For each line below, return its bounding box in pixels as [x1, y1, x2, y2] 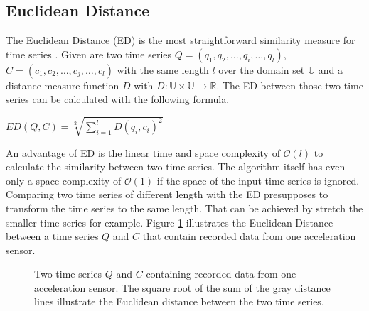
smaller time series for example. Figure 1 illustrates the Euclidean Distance [6, 214, 333, 229]
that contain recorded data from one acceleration [142, 229, 356, 244]
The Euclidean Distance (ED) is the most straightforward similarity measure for [6, 33, 355, 48]
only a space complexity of [6, 173, 122, 187]
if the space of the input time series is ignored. [156, 173, 360, 187]
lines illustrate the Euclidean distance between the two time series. [34, 294, 324, 309]
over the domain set [218, 62, 305, 77]
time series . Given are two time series [6, 46, 172, 61]
